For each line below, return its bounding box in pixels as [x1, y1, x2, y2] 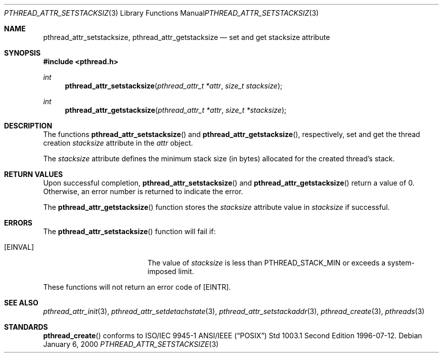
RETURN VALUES [4, 170, 63, 178]
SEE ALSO [4, 298, 38, 307]
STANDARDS [4, 323, 48, 331]
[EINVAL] [4, 243, 34, 251]
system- [387, 258, 415, 267]
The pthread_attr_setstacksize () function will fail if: [43, 227, 216, 236]
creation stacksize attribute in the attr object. [43, 139, 193, 147]
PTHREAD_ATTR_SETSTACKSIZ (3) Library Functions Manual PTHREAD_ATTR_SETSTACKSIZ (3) [4, 9, 319, 17]
